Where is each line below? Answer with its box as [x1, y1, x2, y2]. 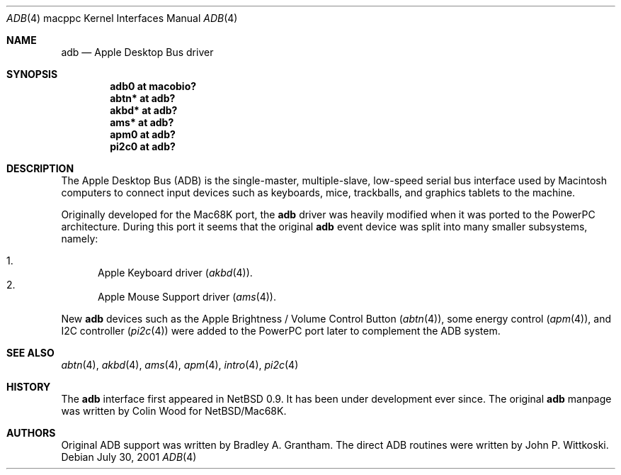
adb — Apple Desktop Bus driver [61, 46, 214, 58]
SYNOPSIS [6, 68, 58, 80]
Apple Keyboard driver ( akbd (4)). [98, 267, 253, 279]
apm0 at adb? [110, 128, 176, 140]
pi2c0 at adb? [110, 140, 176, 152]
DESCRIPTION [6, 162, 74, 174]
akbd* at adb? [110, 104, 178, 116]
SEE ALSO [6, 347, 55, 359]
